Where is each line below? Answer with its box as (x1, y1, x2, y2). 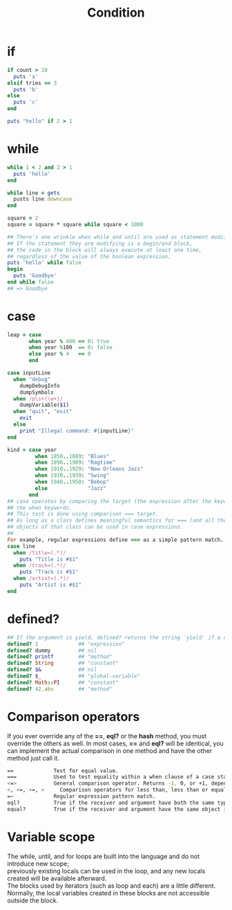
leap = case (7, 331, 41, 338)
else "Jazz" (35, 484, 107, 492)
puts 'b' (13, 86, 39, 93)
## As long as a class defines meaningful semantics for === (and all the (7, 517, 227, 524)
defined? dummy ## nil (7, 647, 97, 654)
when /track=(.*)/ (13, 562, 67, 569)
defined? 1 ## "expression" (7, 640, 126, 648)
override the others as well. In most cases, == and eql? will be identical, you (7, 739, 224, 747)
